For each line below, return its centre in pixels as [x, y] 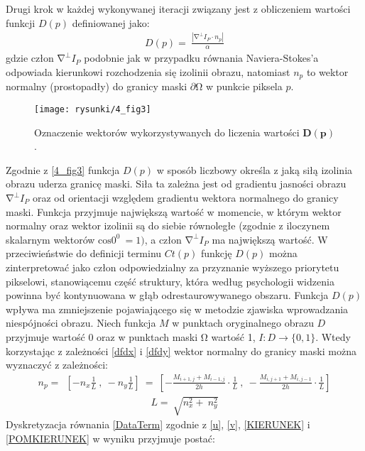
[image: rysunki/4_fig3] [93, 109]
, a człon [163, 239]
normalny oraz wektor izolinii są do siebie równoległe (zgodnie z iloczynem [168, 225]
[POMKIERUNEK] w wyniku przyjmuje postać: [110, 438]
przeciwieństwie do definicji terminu [84, 253]
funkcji [21, 22]
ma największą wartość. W [270, 239]
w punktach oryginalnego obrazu [243, 323]
